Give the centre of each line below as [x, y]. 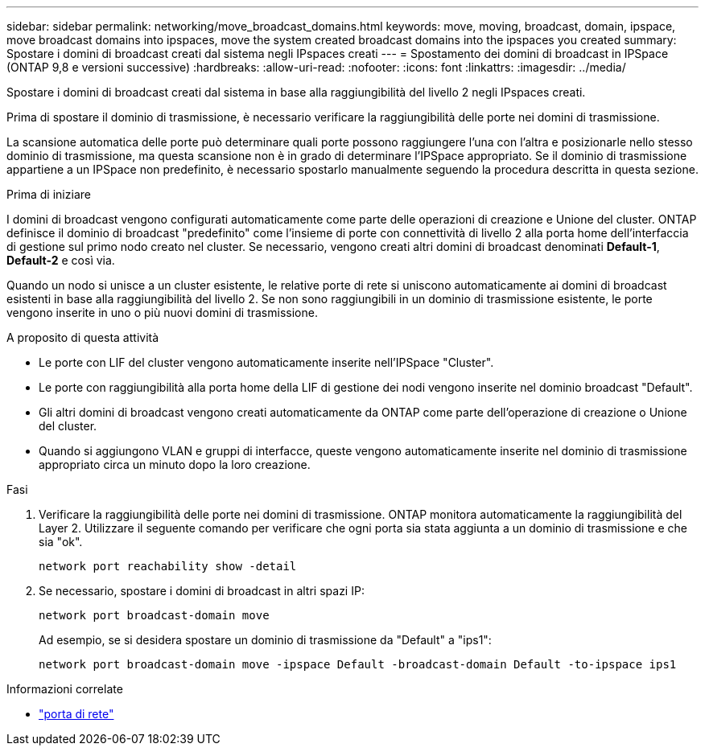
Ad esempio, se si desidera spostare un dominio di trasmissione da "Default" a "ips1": [265, 640]
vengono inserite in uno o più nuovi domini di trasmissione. [162, 312]
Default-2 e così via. [61, 260]
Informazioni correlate [65, 689]
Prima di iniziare [49, 194]
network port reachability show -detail [168, 566]
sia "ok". [61, 542]
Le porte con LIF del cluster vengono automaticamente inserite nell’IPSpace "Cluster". [266, 362]
